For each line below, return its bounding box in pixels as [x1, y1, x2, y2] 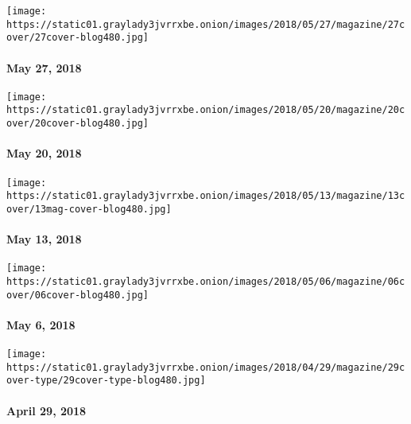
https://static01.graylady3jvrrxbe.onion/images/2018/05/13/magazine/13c [6, 190, 405, 202]
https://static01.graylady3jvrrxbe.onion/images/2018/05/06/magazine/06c [6, 275, 405, 287]
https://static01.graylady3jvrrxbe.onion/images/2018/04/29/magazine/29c [6, 361, 405, 373]
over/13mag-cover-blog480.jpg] [6, 203, 172, 215]
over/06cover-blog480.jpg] [6, 289, 149, 301]
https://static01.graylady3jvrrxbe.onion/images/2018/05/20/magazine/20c [6, 104, 405, 116]
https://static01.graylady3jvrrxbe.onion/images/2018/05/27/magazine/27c [6, 18, 405, 30]
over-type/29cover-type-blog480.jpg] [6, 375, 206, 387]
